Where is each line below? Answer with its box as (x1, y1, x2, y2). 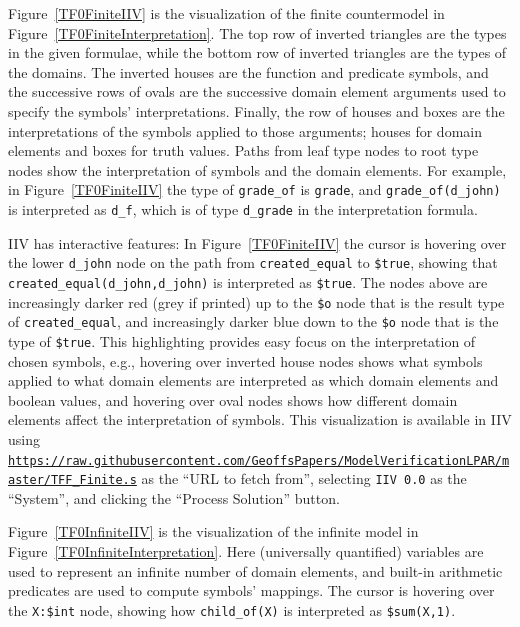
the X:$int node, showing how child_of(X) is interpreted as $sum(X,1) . (8, 599, 456, 620)
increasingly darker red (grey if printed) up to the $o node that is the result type (8, 291, 505, 312)
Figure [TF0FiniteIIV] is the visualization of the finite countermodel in (8, 3, 445, 23)
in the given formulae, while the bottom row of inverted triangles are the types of (8, 42, 507, 63)
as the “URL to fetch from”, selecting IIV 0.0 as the (141, 468, 467, 489)
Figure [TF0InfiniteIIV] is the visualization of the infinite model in (8, 521, 419, 542)
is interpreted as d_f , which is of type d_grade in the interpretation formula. (8, 199, 478, 219)
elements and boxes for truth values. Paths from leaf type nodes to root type (8, 140, 479, 161)
